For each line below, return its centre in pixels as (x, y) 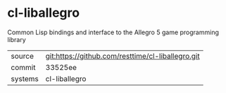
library (17, 39)
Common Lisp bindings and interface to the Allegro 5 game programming (113, 32)
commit (23, 67)
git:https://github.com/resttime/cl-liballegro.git (123, 56)
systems (25, 78)
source (22, 56)
